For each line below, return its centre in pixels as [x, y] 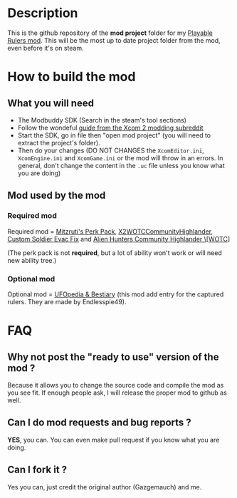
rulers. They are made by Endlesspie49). [67, 301]
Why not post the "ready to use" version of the [113, 357]
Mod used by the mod [57, 196]
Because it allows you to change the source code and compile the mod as [116, 385]
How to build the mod [72, 77]
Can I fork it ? [37, 470]
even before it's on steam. [46, 48]
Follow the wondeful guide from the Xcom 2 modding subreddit [111, 128]
